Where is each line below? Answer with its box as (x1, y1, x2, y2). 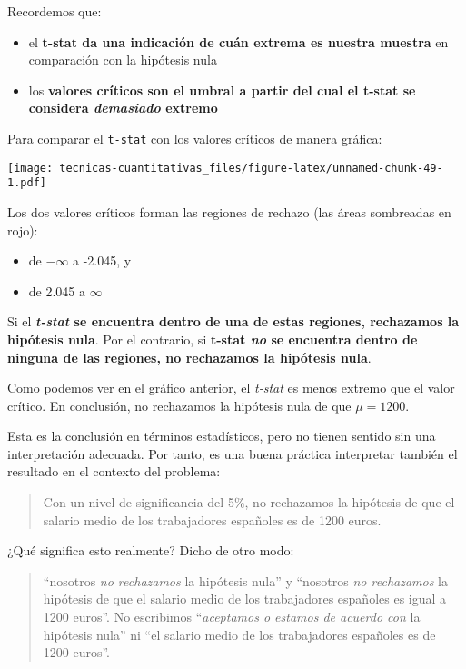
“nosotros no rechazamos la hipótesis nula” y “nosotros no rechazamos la (43, 571, 448, 590)
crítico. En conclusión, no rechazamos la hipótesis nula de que (7, 395, 352, 414)
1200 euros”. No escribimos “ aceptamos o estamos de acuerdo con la (43, 607, 421, 626)
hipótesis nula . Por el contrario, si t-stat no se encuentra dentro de (7, 329, 418, 348)
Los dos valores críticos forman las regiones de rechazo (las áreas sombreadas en (7, 202, 451, 221)
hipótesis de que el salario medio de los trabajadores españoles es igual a (43, 589, 447, 608)
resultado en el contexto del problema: (7, 462, 221, 481)
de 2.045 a (28, 281, 86, 300)
